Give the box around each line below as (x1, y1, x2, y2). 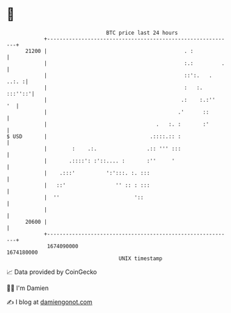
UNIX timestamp (118, 254, 163, 262)
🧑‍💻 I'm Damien (6, 284, 49, 292)
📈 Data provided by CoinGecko (6, 268, 97, 276)
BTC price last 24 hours (106, 29, 178, 36)
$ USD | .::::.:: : (6, 132, 182, 140)
